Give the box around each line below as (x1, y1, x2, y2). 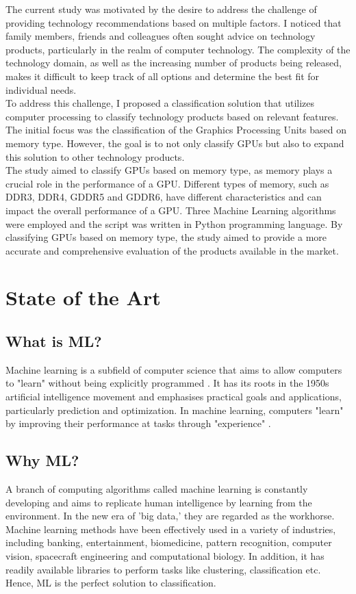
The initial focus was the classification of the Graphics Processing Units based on (5, 122, 347, 137)
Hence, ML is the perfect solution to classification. (5, 576, 216, 590)
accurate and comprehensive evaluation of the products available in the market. (5, 243, 339, 257)
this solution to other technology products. (5, 149, 185, 164)
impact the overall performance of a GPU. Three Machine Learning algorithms (5, 203, 336, 217)
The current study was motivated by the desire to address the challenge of (5, 2, 317, 16)
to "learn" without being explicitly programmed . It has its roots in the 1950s (5, 376, 329, 390)
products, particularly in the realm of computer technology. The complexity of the (5, 42, 351, 56)
